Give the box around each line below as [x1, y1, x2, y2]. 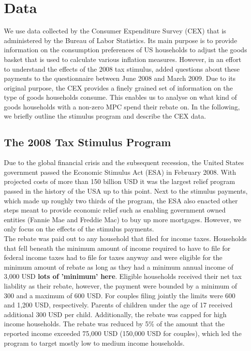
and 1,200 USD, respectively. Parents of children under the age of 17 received [4, 300, 233, 310]
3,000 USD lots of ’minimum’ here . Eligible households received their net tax [4, 271, 242, 281]
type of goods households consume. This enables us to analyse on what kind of [4, 92, 237, 102]
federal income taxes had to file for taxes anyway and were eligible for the [4, 252, 222, 262]
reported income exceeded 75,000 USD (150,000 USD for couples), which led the [4, 328, 242, 338]
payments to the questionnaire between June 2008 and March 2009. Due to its [4, 73, 236, 83]
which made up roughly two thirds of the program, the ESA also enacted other [4, 195, 238, 205]
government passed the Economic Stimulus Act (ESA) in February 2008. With [4, 167, 236, 177]
